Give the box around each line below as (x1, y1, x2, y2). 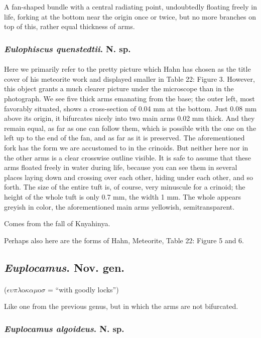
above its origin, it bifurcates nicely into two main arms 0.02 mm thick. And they (4, 113, 255, 123)
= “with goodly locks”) (48, 284, 119, 294)
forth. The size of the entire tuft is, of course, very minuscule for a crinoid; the (4, 182, 245, 192)
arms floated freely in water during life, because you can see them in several (4, 162, 237, 173)
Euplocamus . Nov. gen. (4, 259, 124, 275)
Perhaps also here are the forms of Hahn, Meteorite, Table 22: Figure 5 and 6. (4, 235, 244, 245)
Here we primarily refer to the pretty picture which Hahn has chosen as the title (4, 64, 251, 74)
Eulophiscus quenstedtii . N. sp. (4, 42, 131, 55)
